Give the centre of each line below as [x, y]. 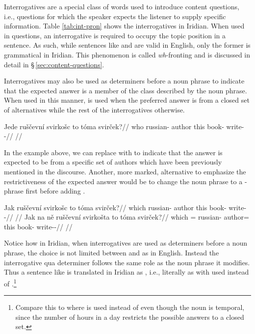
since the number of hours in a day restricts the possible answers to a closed [130, 317]
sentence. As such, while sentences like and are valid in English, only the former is [127, 45]
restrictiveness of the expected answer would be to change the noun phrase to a [123, 181]
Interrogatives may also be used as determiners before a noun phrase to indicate [124, 81]
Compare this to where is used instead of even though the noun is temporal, [130, 307]
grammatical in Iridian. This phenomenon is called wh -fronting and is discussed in [127, 54]
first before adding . [55, 191]
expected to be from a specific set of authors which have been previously [113, 162]
